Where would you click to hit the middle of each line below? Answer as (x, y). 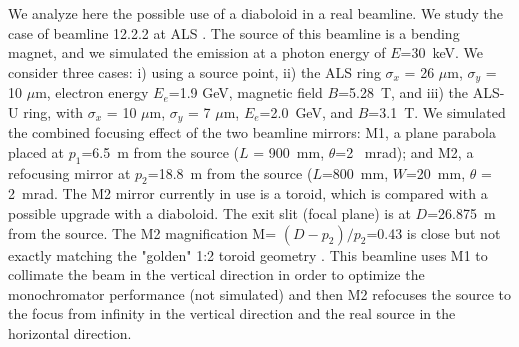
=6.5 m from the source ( (160, 151)
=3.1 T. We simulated (437, 111)
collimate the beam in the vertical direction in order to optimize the (216, 274)
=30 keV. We (441, 52)
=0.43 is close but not (433, 232)
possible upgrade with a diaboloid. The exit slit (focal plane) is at (209, 213)
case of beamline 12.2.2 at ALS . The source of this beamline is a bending (234, 32)
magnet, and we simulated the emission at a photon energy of (197, 52)
